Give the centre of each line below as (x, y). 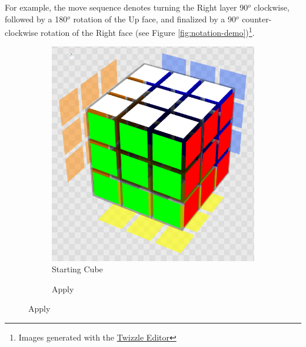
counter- (257, 19)
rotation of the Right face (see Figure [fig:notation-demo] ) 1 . (148, 31)
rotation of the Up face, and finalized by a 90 (154, 19)
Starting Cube (77, 269)
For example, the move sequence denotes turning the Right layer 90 (127, 7)
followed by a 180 (36, 19)
